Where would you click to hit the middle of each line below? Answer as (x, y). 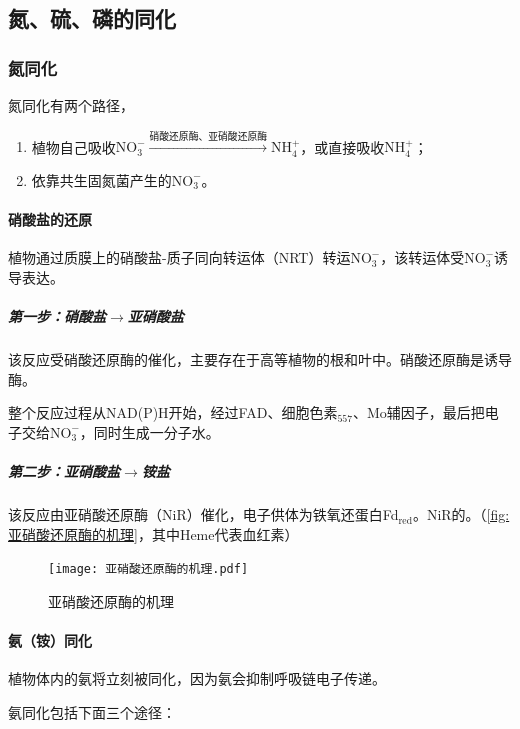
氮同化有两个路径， (71, 105)
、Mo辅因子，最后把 (418, 412)
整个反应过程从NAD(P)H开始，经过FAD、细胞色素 (173, 412)
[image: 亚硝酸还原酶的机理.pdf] (148, 569)
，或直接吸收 (342, 146)
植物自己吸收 (73, 146)
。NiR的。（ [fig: (461, 514)
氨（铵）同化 (50, 640)
